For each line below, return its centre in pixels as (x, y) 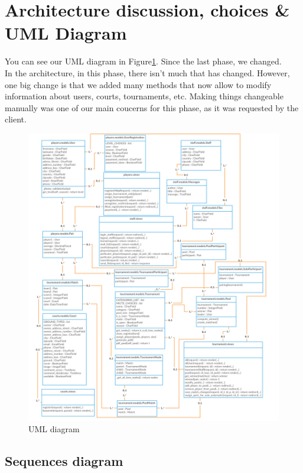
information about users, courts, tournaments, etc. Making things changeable (144, 96)
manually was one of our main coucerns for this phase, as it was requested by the (152, 107)
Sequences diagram (64, 461)
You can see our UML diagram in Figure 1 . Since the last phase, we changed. (143, 61)
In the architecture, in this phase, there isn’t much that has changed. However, (147, 72)
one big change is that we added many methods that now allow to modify (138, 84)
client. (16, 119)
